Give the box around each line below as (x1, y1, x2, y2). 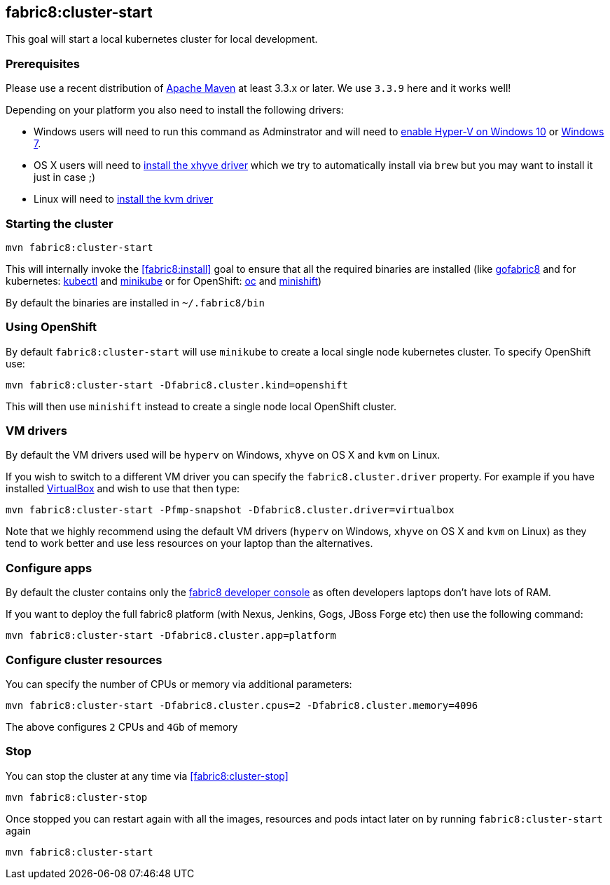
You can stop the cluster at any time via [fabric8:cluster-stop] (6, 769, 289, 782)
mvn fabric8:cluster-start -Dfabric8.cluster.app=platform (6, 630, 337, 642)
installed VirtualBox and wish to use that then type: (6, 482, 240, 495)
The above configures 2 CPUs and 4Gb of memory (6, 720, 238, 733)
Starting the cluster (6, 216, 113, 231)
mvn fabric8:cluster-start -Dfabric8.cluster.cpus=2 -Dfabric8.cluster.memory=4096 (6, 699, 478, 711)
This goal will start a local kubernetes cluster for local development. (6, 33, 318, 46)
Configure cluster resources (6, 652, 162, 667)
